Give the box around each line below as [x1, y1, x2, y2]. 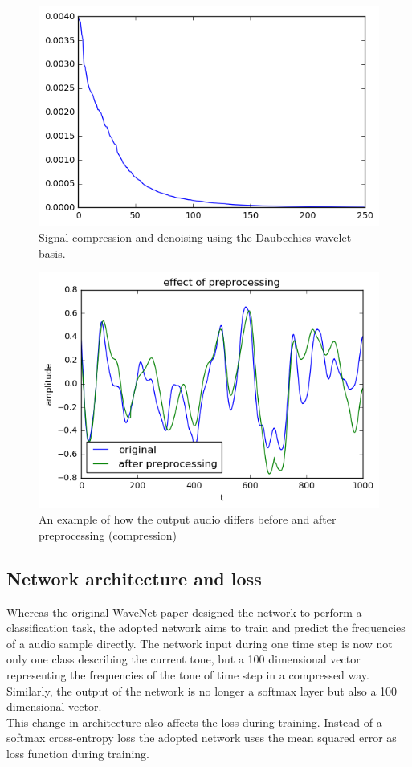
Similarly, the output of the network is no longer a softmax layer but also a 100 [6, 682, 398, 699]
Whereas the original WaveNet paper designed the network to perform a [6, 603, 362, 620]
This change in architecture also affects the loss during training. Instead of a [6, 713, 382, 730]
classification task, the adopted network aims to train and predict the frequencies [6, 619, 406, 636]
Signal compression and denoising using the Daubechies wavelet [39, 229, 352, 246]
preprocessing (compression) [39, 526, 177, 543]
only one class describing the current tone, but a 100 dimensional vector [6, 651, 361, 667]
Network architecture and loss [6, 565, 262, 590]
